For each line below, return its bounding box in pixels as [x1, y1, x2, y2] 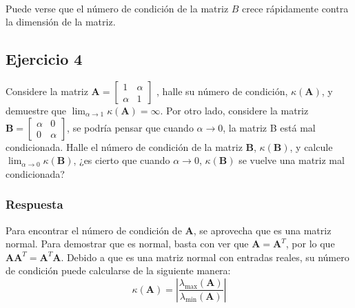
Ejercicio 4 [6, 48, 83, 70]
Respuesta [6, 196, 63, 213]
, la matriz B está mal [223, 120, 316, 134]
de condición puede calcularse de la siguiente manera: [6, 263, 231, 278]
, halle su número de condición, [156, 83, 288, 98]
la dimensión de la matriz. [6, 14, 116, 29]
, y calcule [290, 139, 333, 154]
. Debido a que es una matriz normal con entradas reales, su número [61, 249, 349, 264]
